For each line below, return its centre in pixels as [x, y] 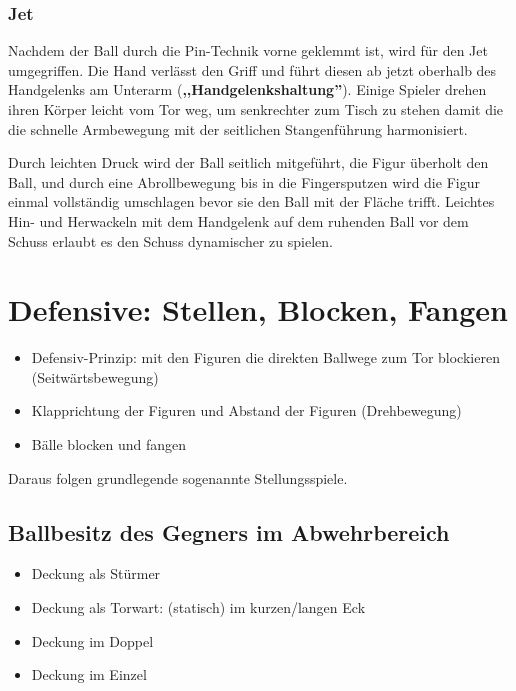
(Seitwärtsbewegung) [95, 376]
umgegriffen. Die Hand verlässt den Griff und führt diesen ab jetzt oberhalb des [252, 69]
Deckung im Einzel [89, 674]
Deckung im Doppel [92, 640]
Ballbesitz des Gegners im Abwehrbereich [229, 531]
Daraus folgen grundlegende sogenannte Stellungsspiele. [178, 477]
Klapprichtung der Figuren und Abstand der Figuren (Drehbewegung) [246, 410]
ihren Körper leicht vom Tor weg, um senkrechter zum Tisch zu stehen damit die [256, 109]
